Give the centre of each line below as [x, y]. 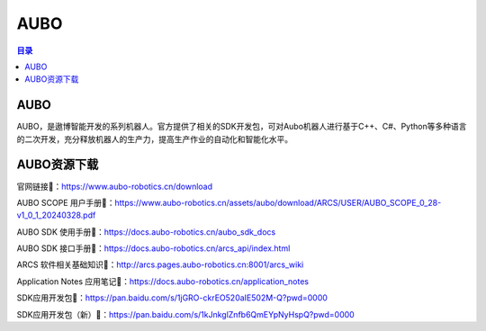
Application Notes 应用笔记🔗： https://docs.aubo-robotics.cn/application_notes [163, 281]
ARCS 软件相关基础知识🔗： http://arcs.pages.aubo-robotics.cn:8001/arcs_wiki [160, 264]
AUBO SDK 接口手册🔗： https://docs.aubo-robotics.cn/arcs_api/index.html [153, 248]
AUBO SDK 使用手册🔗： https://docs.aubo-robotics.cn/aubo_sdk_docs [146, 232]
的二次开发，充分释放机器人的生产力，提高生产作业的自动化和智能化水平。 [154, 139]
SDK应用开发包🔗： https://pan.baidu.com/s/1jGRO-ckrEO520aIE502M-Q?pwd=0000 [172, 298]
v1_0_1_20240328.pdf [56, 215]
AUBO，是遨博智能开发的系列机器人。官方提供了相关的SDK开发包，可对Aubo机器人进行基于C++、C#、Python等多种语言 [242, 127]
